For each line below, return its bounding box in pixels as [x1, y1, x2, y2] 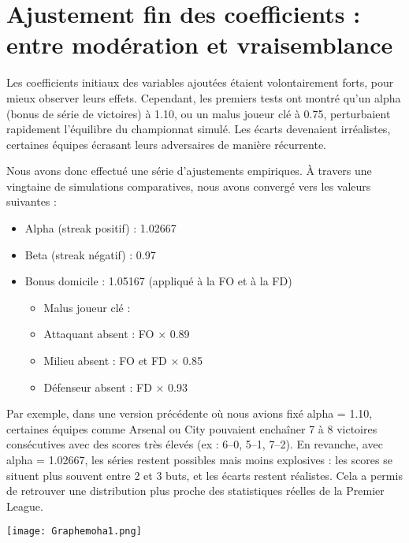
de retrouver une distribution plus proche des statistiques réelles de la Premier [6, 482, 385, 499]
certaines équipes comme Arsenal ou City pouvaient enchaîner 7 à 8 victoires [6, 420, 377, 437]
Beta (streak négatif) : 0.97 [24, 246, 156, 262]
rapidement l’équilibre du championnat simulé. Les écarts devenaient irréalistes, [6, 121, 391, 137]
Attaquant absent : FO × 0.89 [43, 325, 190, 342]
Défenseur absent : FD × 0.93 [43, 378, 188, 395]
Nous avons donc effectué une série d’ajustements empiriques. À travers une [6, 162, 372, 179]
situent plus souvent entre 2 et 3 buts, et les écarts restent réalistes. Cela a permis [6, 467, 403, 483]
